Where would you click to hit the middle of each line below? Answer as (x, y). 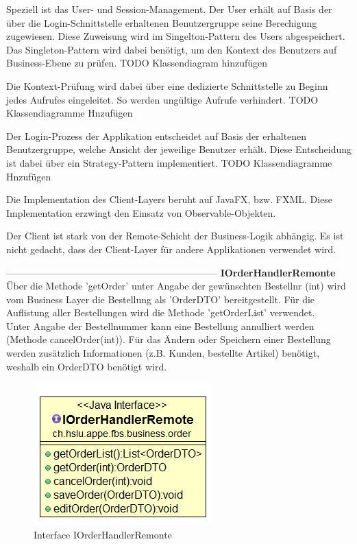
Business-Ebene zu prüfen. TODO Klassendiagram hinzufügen (137, 63)
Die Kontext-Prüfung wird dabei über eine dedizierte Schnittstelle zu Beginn (167, 85)
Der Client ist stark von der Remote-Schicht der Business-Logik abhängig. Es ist (175, 236)
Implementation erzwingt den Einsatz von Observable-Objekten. (141, 212)
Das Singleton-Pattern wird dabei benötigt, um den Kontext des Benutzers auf (172, 49)
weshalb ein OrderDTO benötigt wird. (87, 366)
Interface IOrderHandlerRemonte (103, 534)
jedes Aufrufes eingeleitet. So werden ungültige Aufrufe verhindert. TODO (162, 99)
